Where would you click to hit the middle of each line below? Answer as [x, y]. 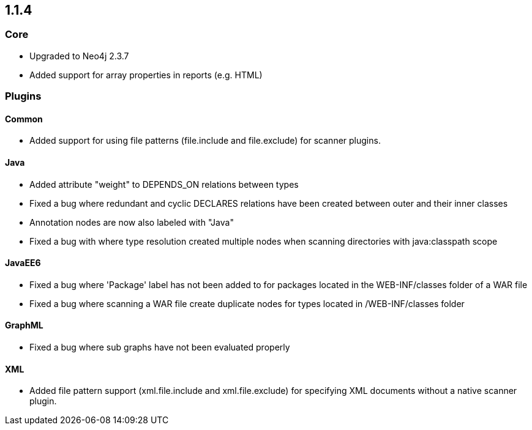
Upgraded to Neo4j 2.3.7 [79, 56]
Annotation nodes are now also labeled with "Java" [132, 222]
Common [24, 119]
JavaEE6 [23, 263]
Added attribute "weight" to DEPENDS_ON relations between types [164, 184]
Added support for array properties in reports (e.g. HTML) [146, 75]
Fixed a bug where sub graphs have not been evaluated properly [160, 347]
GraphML [24, 325]
